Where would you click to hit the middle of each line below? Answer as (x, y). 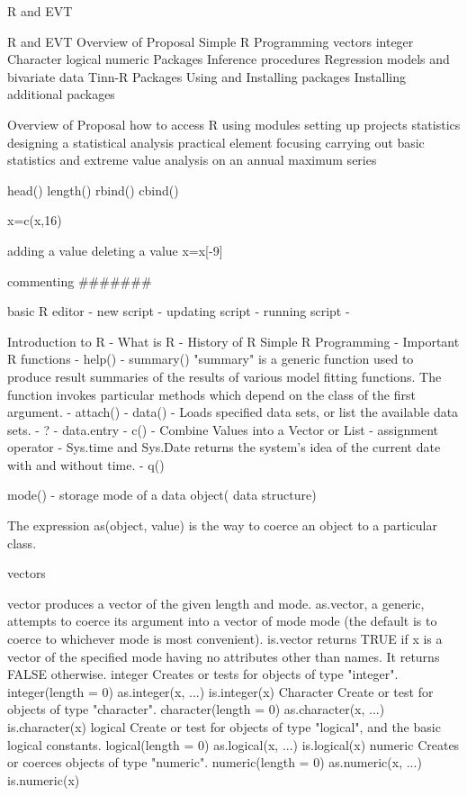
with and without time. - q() (86, 464)
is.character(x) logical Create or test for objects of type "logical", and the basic (224, 727)
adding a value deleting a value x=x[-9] (115, 250)
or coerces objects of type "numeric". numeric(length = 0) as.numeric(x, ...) (215, 762)
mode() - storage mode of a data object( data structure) (162, 495)
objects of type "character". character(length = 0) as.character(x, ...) (196, 709)
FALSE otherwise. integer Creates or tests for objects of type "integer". (203, 674)
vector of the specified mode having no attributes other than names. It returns (224, 656)
